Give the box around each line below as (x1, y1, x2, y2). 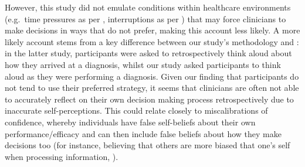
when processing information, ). (5, 150, 118, 162)
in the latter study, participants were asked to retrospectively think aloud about (5, 47, 292, 59)
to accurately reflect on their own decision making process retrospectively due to (5, 93, 294, 105)
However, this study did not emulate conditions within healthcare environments (5, 1, 291, 13)
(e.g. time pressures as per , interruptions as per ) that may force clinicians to (5, 12, 286, 25)
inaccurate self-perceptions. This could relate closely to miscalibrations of (5, 104, 268, 117)
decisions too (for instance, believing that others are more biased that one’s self (5, 139, 290, 151)
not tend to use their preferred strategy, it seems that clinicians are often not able (5, 81, 299, 94)
